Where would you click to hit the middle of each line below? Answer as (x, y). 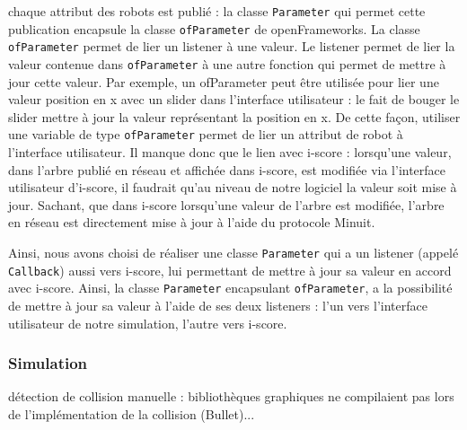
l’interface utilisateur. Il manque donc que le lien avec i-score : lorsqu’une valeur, (230, 152)
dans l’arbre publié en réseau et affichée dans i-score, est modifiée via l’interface (227, 169)
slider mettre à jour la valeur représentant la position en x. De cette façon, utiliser (234, 116)
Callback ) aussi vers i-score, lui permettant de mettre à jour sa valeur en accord (230, 270)
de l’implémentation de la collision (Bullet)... (132, 414)
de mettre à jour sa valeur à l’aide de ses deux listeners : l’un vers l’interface (218, 305)
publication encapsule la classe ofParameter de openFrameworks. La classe (214, 28)
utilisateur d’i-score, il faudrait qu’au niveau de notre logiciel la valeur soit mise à (233, 187)
